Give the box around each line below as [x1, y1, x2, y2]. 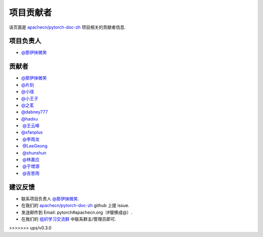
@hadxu [21, 116, 38, 121]
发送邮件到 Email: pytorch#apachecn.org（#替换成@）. [21, 209, 132, 215]
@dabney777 [21, 109, 48, 115]
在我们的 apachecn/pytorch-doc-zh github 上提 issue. [21, 203, 130, 208]
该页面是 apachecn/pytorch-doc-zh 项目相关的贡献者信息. [9, 24, 126, 30]
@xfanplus [21, 129, 43, 135]
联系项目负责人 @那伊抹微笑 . [21, 196, 79, 202]
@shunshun [22, 150, 46, 155]
